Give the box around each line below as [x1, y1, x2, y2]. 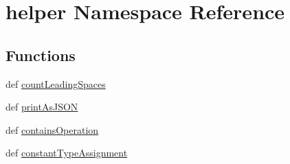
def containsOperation [5, 122, 99, 137]
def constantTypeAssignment [5, 145, 128, 160]
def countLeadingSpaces [5, 76, 106, 91]
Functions [5, 44, 76, 65]
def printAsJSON [5, 99, 78, 114]
